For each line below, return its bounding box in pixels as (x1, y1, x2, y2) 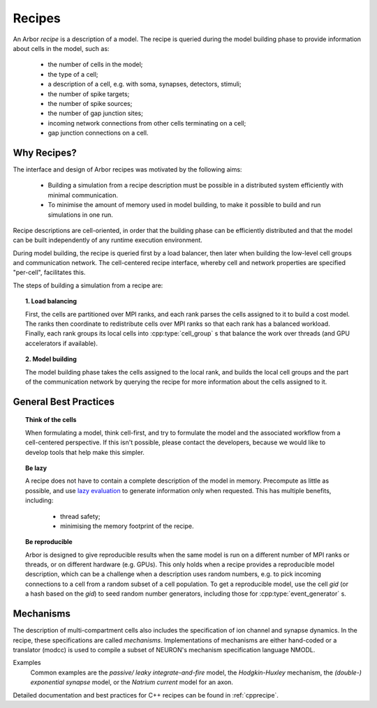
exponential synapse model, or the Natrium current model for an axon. (30, 678, 234, 686)
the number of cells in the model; (47, 60, 143, 69)
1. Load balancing (25, 297, 77, 306)
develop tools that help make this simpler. (25, 448, 145, 456)
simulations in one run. (47, 210, 113, 219)
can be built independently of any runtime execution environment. (13, 236, 202, 244)
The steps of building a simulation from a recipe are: (13, 281, 163, 289)
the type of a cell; (47, 70, 98, 78)
